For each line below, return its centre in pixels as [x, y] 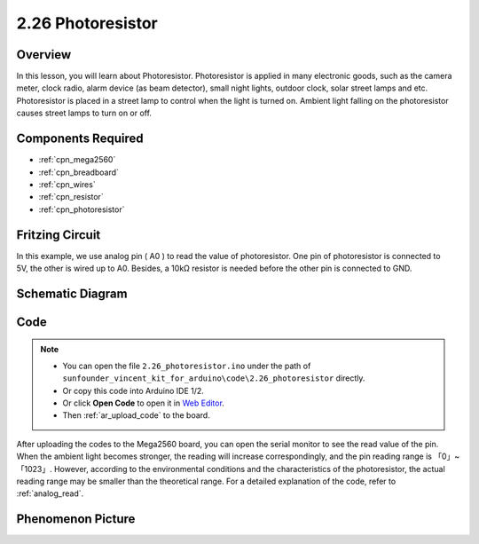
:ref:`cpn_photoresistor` [82, 209]
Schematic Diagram [72, 293]
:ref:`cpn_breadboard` [79, 172]
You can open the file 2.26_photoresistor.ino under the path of [187, 366]
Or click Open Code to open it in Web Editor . [144, 403]
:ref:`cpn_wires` [67, 184]
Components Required [80, 139]
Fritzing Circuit [59, 235]
